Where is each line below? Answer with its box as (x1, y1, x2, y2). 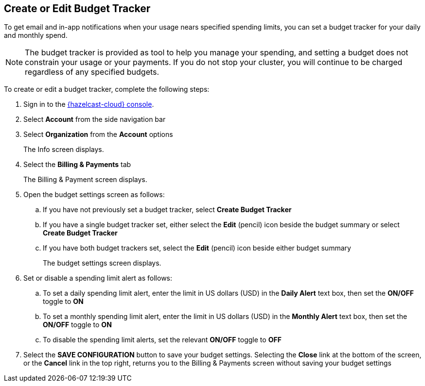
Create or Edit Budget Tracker (4, 2, 151, 15)
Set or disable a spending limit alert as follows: (23, 274, 173, 283)
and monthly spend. (4, 31, 68, 40)
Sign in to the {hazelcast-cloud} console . (23, 100, 154, 109)
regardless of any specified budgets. (25, 67, 159, 77)
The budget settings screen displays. (43, 259, 161, 268)
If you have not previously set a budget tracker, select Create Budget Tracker (43, 205, 292, 214)
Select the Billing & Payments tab (23, 160, 131, 169)
